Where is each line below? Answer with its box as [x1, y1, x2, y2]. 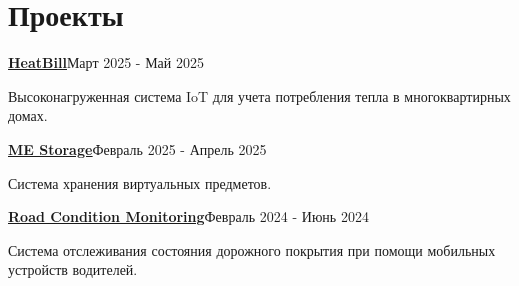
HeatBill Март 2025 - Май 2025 [8, 52, 204, 73]
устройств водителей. [8, 259, 138, 280]
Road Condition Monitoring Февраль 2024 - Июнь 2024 [8, 206, 369, 227]
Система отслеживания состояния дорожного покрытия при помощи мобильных [8, 239, 496, 260]
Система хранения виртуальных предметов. [8, 172, 272, 193]
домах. [8, 105, 48, 126]
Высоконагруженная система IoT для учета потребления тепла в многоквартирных [8, 85, 511, 106]
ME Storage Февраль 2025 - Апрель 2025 [8, 138, 267, 159]
